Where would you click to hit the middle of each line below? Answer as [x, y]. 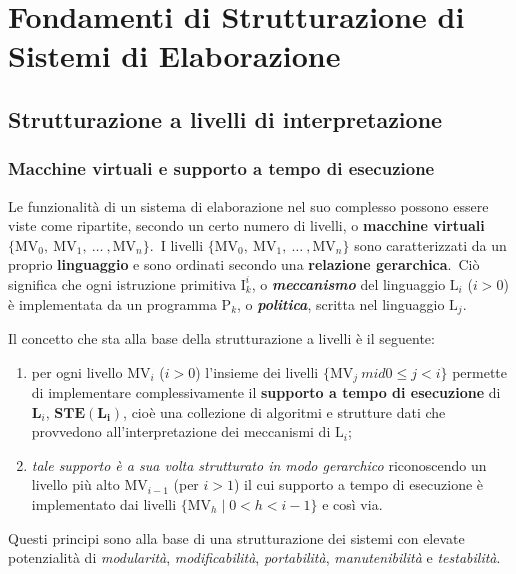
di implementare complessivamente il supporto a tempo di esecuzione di [266, 392]
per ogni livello [77, 371]
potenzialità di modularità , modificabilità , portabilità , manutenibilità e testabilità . [254, 557]
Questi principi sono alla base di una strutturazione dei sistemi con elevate [236, 537]
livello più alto [75, 484]
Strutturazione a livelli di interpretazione [225, 118]
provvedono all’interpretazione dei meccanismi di [181, 431]
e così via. [352, 504]
